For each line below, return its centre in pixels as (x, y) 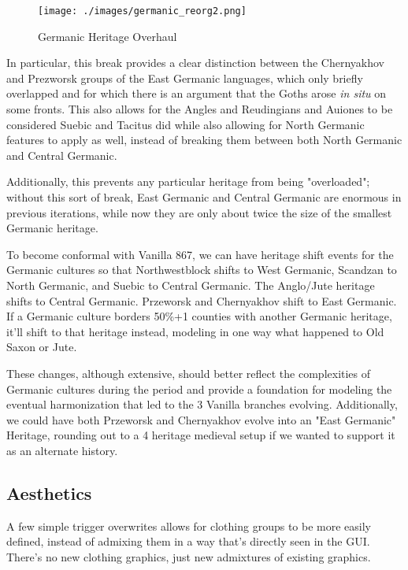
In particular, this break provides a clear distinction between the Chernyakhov (195, 63)
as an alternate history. (62, 450)
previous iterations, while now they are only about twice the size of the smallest (199, 212)
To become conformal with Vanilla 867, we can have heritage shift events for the (200, 254)
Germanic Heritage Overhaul (108, 36)
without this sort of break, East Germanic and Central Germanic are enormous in (204, 197)
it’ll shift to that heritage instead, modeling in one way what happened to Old (195, 331)
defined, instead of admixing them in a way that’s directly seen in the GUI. (188, 541)
